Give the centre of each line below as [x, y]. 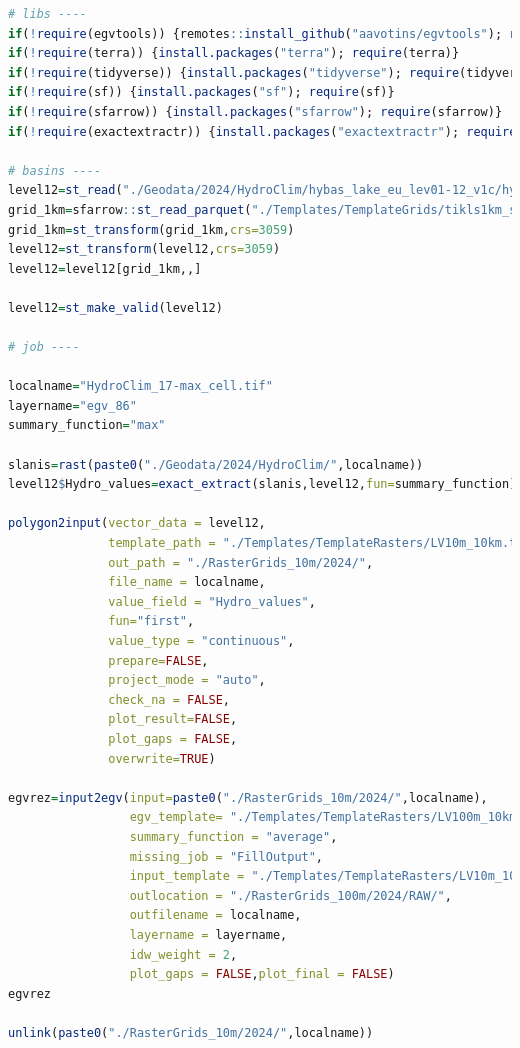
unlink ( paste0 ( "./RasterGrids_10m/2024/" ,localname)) [191, 1032]
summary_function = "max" [87, 425]
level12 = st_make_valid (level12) [115, 307]
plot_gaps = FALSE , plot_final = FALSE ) [262, 974]
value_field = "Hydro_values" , [212, 601]
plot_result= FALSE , [173, 719]
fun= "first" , [151, 621]
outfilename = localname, [215, 915]
